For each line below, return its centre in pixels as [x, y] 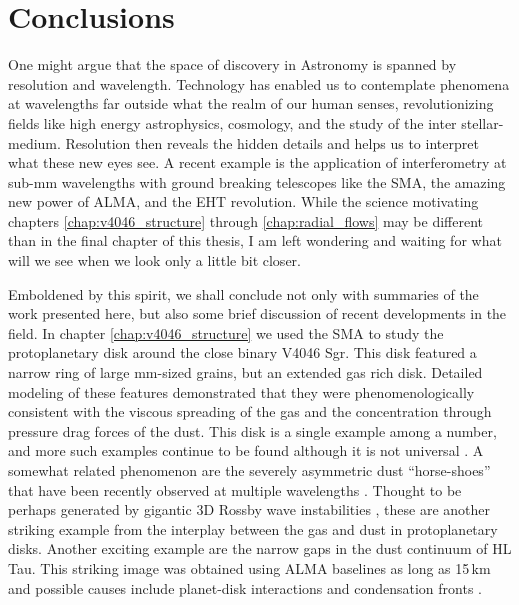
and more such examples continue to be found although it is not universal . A [246, 450]
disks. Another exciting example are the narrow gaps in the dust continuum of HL [260, 548]
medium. [34, 142]
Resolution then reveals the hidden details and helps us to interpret [272, 142]
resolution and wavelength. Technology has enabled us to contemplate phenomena [259, 83]
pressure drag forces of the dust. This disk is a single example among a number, [252, 430]
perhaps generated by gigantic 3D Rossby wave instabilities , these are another [249, 509]
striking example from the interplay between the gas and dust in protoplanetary [253, 528]
